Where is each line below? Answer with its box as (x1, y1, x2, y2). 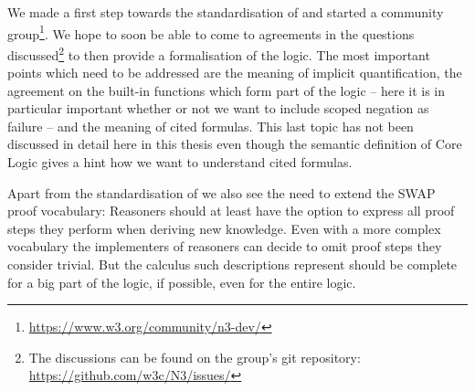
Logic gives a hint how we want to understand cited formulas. (7, 153, 353, 172)
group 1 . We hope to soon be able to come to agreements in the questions (7, 21, 415, 43)
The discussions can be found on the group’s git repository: (28, 347, 361, 366)
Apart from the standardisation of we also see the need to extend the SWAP (7, 183, 436, 202)
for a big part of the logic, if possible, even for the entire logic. (7, 272, 356, 291)
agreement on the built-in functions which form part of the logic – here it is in (7, 80, 446, 100)
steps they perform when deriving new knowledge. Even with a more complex (7, 218, 441, 238)
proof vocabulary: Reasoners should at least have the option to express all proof (7, 201, 455, 220)
